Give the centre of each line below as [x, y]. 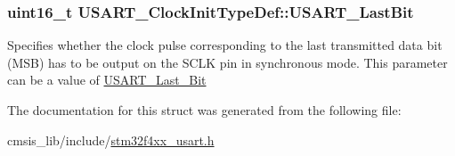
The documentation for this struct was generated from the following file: [204, 110]
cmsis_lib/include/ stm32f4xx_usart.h [111, 140]
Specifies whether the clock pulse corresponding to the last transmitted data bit [225, 45]
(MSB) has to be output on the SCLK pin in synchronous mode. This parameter [227, 62]
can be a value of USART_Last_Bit [107, 80]
